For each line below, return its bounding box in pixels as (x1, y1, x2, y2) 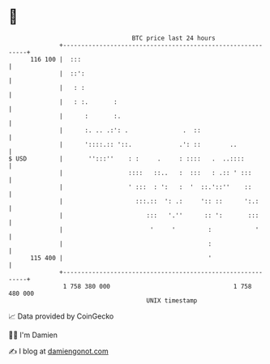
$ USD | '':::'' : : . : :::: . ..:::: (8, 154, 245, 163)
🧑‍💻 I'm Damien (8, 330, 58, 340)
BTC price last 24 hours (131, 34, 216, 42)
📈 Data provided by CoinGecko (8, 311, 114, 321)
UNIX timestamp (146, 296, 198, 305)
